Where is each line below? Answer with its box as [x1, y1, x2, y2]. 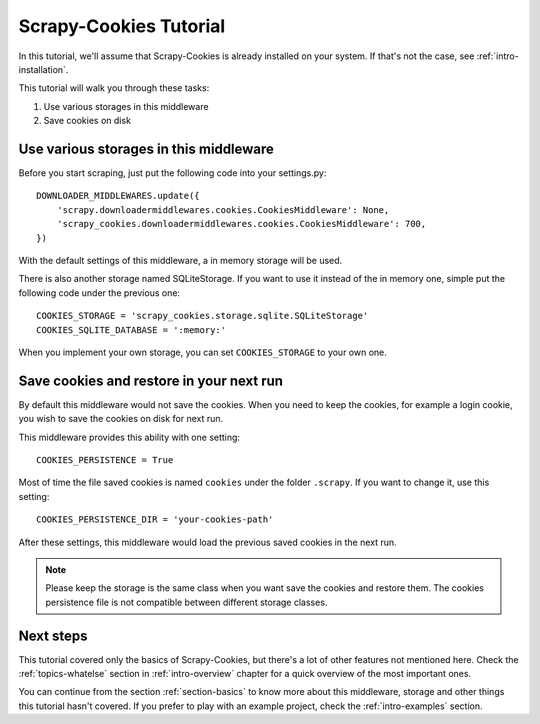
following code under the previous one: [18, 286, 180, 299]
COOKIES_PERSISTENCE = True [36, 455, 174, 465]
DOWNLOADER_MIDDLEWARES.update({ [36, 190, 200, 202]
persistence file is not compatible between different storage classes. [45, 596, 328, 608]
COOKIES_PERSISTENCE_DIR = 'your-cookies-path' [36, 514, 274, 525]
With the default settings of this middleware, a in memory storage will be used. [18, 254, 343, 266]
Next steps [18, 627, 88, 644]
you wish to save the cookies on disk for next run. [18, 413, 224, 425]
